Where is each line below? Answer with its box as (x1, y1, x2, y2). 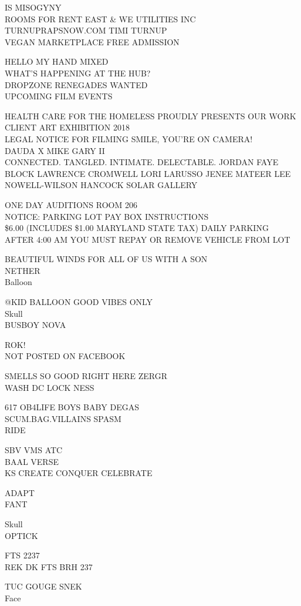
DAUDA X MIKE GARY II (5, 144, 105, 156)
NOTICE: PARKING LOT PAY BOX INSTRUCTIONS (5, 210, 209, 222)
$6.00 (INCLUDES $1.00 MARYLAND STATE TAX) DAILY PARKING (5, 222, 269, 234)
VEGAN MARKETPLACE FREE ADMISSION (5, 35, 180, 48)
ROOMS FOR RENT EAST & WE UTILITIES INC (5, 12, 196, 25)
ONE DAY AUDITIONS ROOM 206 (5, 198, 137, 210)
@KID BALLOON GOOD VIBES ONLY (5, 296, 153, 308)
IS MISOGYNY (5, 1, 62, 13)
